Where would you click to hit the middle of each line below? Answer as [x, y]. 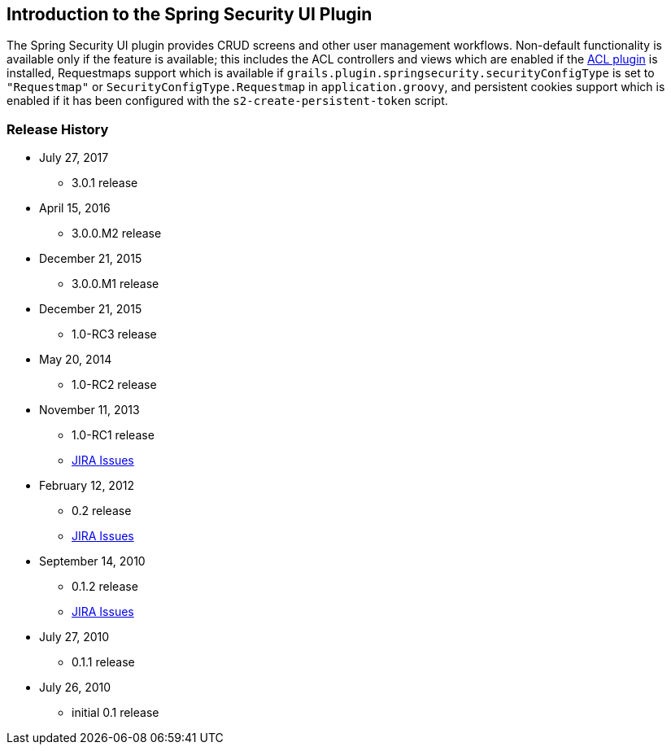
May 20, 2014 [76, 360]
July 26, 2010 [75, 688]
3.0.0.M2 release [117, 234]
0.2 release [102, 511]
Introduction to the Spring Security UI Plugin [190, 14]
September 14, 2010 [92, 561]
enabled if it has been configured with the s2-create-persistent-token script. [227, 101]
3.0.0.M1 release [115, 284]
